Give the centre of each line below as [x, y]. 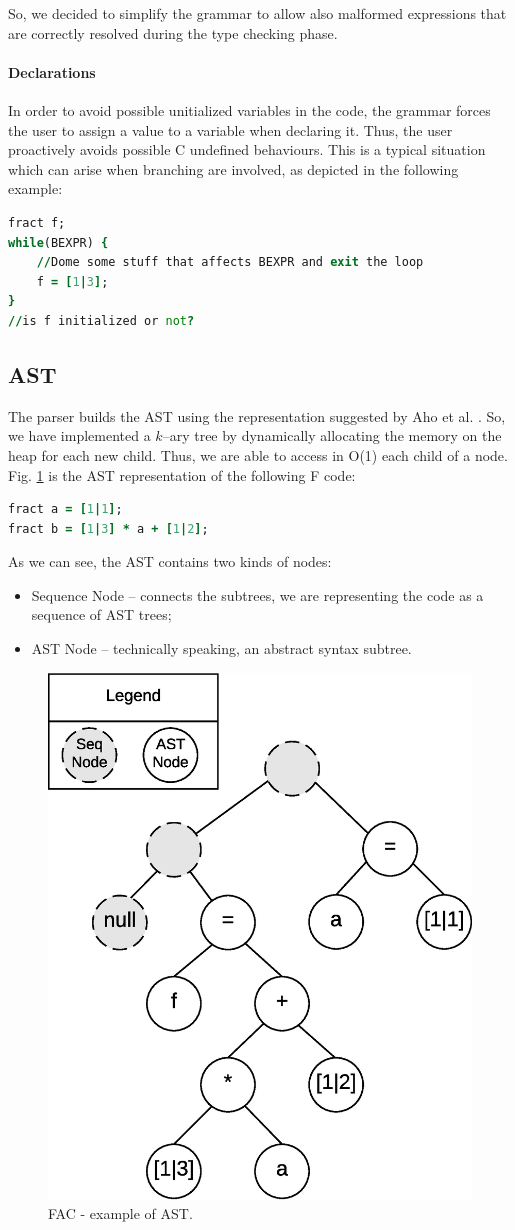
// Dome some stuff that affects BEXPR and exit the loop [230, 262]
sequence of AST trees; [101, 614]
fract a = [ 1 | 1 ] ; [65, 509]
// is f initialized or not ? [101, 320]
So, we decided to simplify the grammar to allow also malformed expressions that [257, 13]
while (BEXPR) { [58, 242]
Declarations [52, 71]
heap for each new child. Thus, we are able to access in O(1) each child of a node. [258, 454]
